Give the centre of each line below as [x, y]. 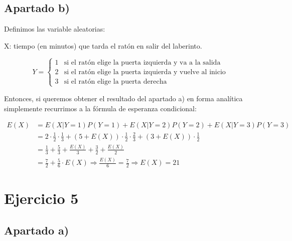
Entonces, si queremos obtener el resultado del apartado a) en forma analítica [123, 98]
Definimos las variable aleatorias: [55, 29]
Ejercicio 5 [41, 198]
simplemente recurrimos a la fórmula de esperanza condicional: [100, 108]
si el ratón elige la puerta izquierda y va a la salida [142, 62]
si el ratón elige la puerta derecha [115, 81]
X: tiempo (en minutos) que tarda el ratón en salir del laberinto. [103, 45]
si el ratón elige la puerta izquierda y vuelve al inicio [145, 72]
